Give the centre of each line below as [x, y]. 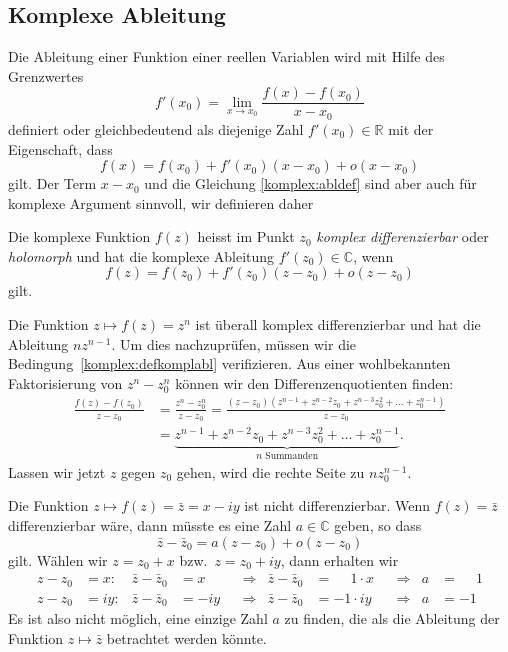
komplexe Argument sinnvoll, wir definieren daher [161, 202]
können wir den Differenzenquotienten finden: [314, 382]
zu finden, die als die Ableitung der [392, 618]
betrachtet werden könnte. [186, 637]
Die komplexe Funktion [79, 236]
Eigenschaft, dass [60, 148]
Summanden [292, 456]
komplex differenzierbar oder [402, 236]
